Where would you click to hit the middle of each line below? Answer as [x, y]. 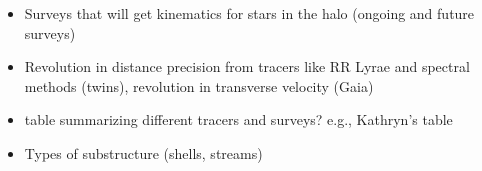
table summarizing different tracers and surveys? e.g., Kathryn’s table [238, 119]
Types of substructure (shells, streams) [143, 152]
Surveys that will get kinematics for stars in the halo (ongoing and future [249, 13]
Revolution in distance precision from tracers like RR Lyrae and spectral [247, 66]
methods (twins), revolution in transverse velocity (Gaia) [199, 85]
